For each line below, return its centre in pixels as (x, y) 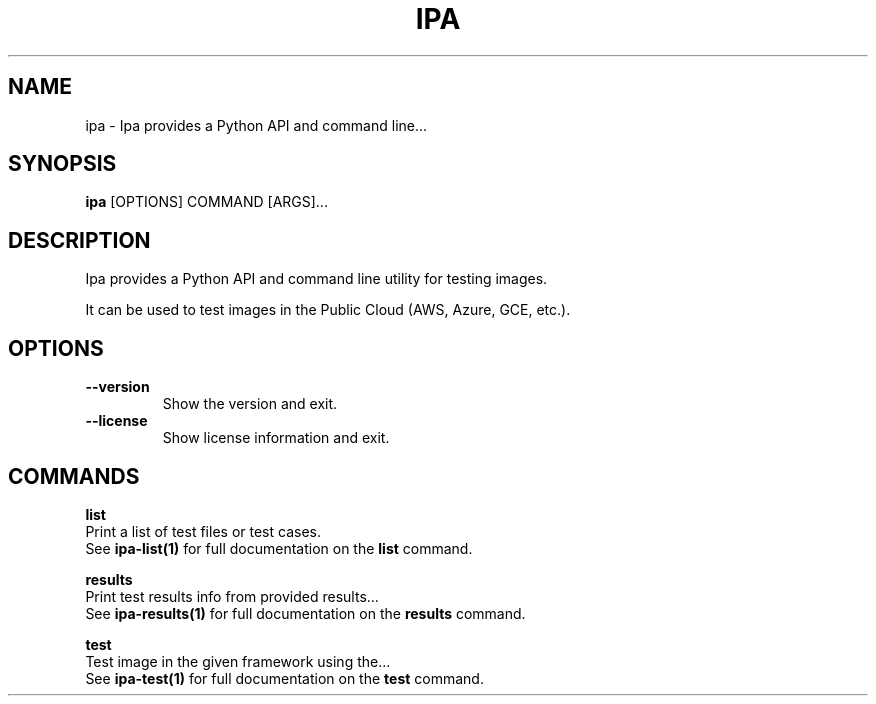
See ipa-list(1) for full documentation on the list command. (279, 548)
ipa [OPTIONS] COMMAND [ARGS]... (206, 202)
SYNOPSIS (62, 164)
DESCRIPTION (79, 240)
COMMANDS (74, 476)
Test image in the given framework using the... (238, 661)
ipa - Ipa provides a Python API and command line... (256, 125)
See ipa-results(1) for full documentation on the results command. (305, 613)
